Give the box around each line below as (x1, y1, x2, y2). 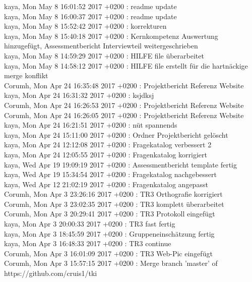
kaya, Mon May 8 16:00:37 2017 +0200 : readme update (4, 11, 177, 21)
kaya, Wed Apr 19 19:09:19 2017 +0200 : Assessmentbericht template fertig (4, 159, 237, 170)
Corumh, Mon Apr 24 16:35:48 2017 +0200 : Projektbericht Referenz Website (4, 80, 244, 90)
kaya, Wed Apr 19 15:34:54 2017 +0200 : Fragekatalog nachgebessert (4, 169, 217, 180)
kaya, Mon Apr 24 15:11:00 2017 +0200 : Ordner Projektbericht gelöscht (4, 129, 228, 140)
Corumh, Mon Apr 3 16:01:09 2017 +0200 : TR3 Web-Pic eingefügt (4, 248, 213, 258)
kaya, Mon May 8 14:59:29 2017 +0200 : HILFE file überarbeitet (4, 50, 204, 61)
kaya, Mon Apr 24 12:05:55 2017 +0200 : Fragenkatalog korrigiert (4, 149, 207, 159)
